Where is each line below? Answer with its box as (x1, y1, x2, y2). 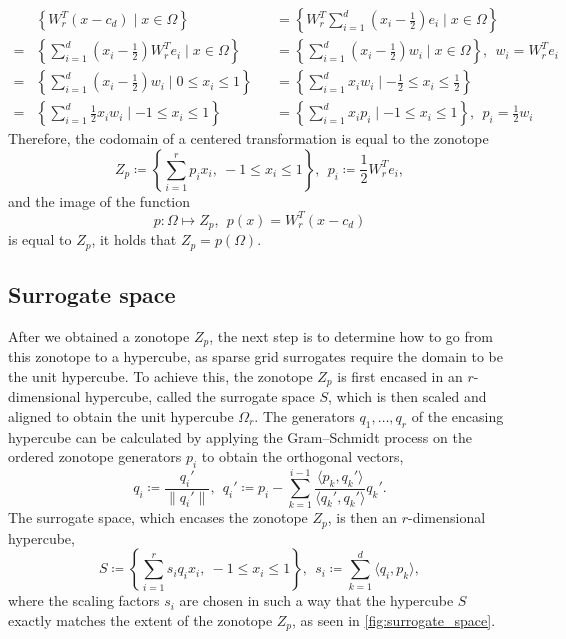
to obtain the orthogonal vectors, (201, 446, 404, 467)
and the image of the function (8, 190, 191, 211)
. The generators (254, 406, 355, 427)
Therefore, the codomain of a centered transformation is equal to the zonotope (8, 128, 489, 149)
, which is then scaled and (328, 386, 487, 407)
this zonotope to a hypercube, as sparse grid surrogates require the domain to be (8, 346, 504, 367)
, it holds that (91, 229, 177, 250)
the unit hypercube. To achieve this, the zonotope (8, 365, 313, 386)
